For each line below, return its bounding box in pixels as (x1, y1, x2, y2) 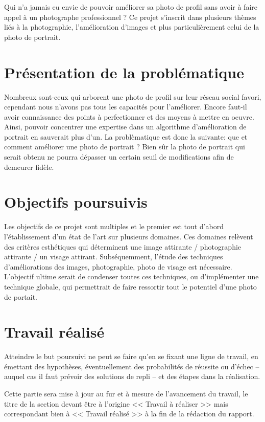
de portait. (4, 291, 38, 302)
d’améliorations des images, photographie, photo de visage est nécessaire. (4, 261, 232, 272)
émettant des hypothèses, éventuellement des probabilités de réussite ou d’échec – (4, 361, 259, 371)
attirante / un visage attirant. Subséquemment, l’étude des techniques (4, 251, 223, 262)
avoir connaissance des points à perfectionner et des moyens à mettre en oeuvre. (4, 111, 254, 122)
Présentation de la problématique (4, 61, 244, 82)
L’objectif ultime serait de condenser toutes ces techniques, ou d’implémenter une (4, 271, 259, 282)
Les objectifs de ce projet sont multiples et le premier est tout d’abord (4, 221, 224, 232)
